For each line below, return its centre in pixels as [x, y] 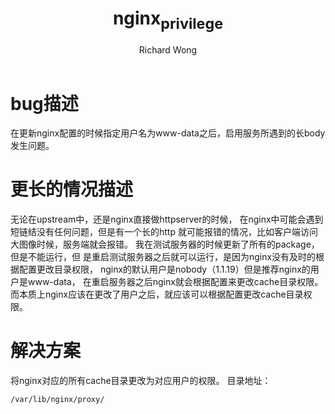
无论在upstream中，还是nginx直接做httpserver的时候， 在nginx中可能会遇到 [167, 219]
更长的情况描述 [72, 189]
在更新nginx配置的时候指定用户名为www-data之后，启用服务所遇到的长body [168, 133]
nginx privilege [168, 20]
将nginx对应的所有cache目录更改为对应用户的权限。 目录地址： [141, 381]
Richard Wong [168, 49]
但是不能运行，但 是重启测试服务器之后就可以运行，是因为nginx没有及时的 [163, 257]
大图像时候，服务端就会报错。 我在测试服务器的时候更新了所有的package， [165, 244]
